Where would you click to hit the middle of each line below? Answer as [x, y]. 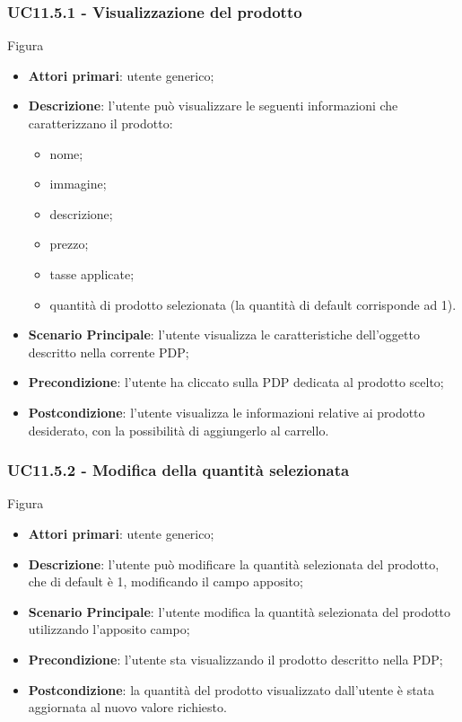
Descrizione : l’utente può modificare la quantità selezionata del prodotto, [234, 564]
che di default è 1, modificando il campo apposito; [166, 581]
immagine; [78, 184]
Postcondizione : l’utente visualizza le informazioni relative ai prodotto [227, 412]
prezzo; [69, 244]
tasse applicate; [92, 273]
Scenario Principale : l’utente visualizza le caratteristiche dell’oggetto [224, 335]
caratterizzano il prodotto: [100, 123]
